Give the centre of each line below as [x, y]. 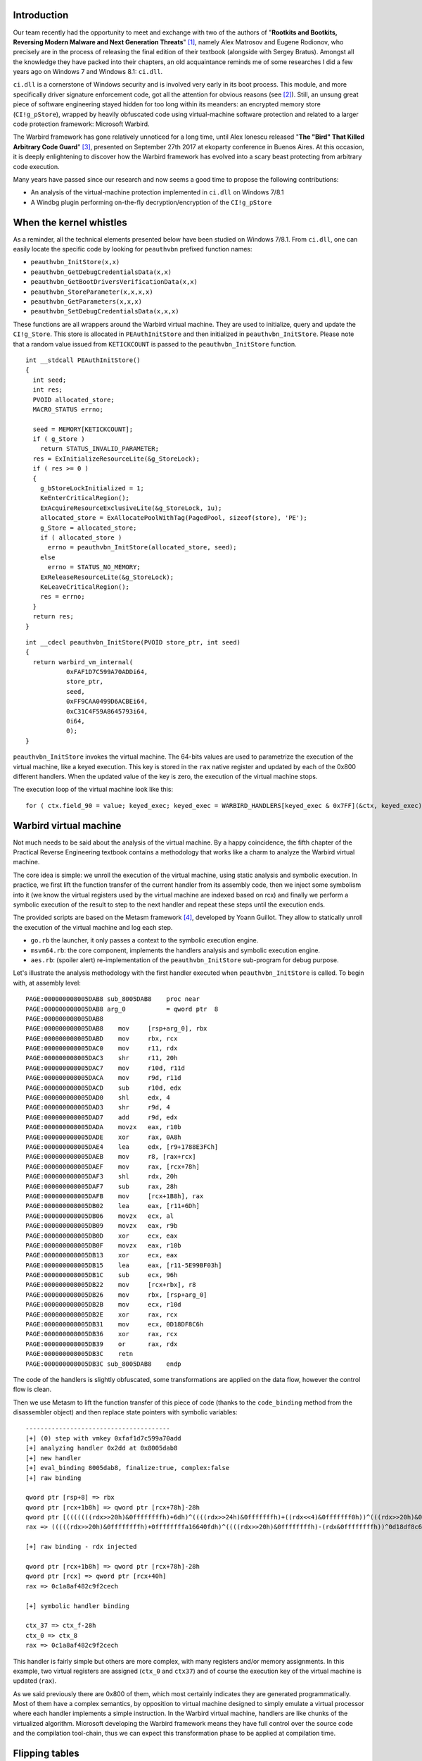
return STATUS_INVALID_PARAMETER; [100, 449]
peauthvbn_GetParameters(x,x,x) [86, 302]
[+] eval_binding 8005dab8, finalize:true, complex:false [128, 1468]
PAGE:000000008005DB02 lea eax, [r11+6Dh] [113, 1206]
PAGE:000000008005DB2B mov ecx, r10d [104, 1305]
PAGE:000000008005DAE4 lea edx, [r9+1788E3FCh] [122, 1147]
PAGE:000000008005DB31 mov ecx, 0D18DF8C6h [115, 1325]
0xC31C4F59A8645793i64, [107, 711]
